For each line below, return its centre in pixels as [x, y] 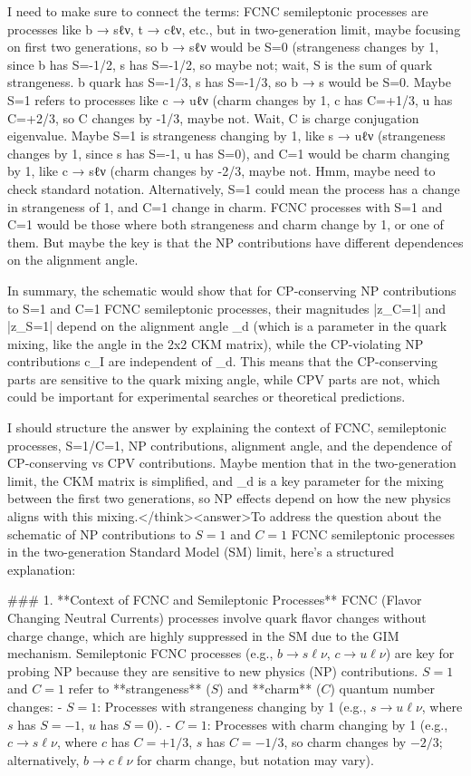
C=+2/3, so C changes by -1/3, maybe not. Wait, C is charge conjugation [213, 117]
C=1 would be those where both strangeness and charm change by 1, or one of [226, 224]
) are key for [420, 653]
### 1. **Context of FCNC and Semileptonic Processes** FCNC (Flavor [215, 600]
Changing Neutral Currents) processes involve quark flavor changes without [217, 617]
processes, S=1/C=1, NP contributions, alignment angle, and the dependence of [230, 445]
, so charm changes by [345, 742]
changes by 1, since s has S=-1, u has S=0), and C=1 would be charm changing [229, 153]
